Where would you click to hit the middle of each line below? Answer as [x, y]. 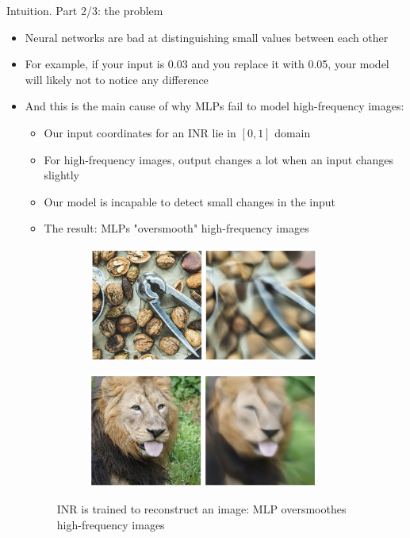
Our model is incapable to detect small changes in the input [190, 201]
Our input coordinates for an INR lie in [140, 132]
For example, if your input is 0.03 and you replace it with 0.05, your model [207, 64]
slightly [62, 175]
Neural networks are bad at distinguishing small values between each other [207, 37]
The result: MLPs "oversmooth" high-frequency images [176, 228]
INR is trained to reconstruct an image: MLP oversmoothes [201, 508]
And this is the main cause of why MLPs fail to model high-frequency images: [215, 106]
